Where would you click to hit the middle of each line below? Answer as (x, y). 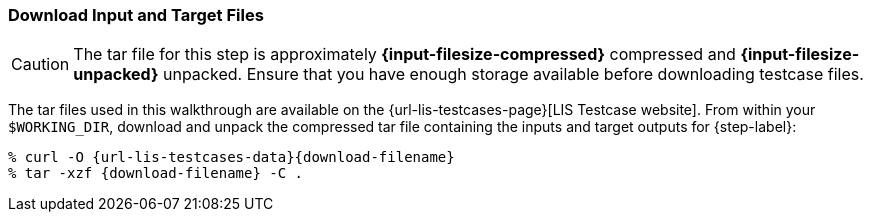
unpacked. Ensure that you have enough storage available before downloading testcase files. (513, 74)
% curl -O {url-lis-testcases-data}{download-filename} (231, 157)
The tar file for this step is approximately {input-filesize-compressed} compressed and (404, 54)
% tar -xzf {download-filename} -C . (156, 173)
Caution (40, 64)
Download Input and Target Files (136, 15)
